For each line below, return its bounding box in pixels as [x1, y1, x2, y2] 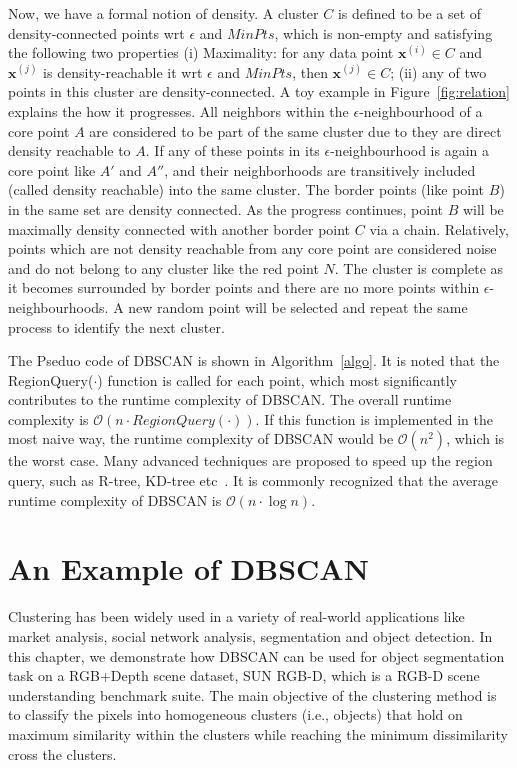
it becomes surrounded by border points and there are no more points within [8, 277, 480, 298]
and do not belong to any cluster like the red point [8, 257, 319, 278]
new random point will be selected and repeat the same [128, 296, 468, 317]
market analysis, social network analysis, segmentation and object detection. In [8, 625, 493, 646]
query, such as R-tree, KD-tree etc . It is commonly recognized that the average [8, 470, 498, 491]
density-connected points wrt [8, 22, 185, 43]
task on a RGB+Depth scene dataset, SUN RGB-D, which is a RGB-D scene [8, 665, 480, 686]
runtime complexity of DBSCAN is [8, 489, 222, 510]
